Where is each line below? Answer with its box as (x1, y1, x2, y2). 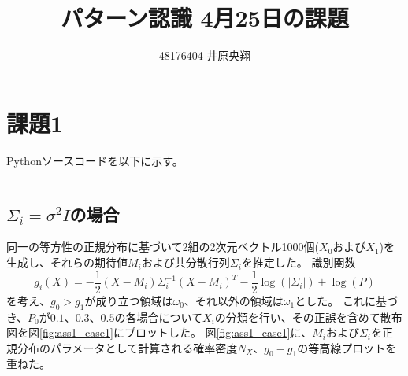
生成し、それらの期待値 (6, 254, 128, 271)
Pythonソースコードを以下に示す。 (6, 152, 184, 168)
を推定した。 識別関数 (241, 254, 356, 271)
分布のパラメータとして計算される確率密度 (17, 339, 238, 356)
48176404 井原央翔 (158, 47, 251, 64)
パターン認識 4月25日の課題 (61, 2, 349, 34)
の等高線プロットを (297, 339, 397, 356)
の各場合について (114, 308, 203, 325)
